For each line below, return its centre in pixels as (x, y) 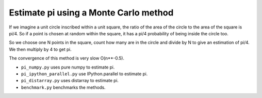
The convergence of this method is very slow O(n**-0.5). (67, 58)
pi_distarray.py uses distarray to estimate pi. (70, 81)
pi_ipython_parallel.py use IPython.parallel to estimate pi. (84, 74)
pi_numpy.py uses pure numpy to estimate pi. (68, 67)
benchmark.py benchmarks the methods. (63, 87)
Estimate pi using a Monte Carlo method (91, 13)
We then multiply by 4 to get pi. (40, 49)
